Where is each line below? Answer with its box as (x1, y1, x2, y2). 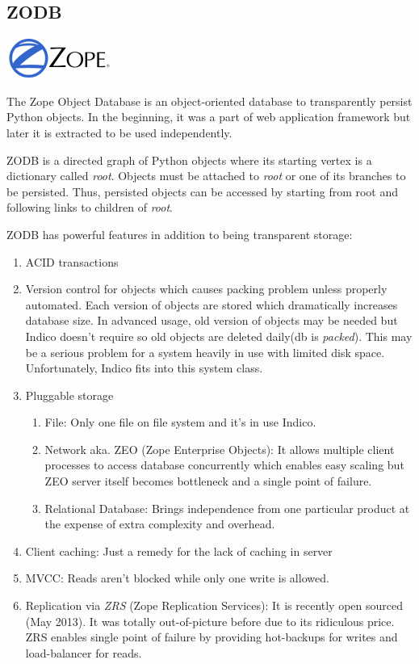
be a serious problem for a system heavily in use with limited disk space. (25, 343, 385, 360)
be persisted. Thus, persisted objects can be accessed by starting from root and (6, 183, 399, 200)
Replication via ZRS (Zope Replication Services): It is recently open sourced (25, 597, 404, 614)
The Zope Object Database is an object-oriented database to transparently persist (6, 92, 413, 109)
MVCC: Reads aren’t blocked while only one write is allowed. (25, 569, 329, 586)
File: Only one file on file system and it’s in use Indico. (44, 414, 316, 431)
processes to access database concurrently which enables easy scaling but (44, 456, 404, 473)
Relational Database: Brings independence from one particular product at (44, 499, 410, 516)
